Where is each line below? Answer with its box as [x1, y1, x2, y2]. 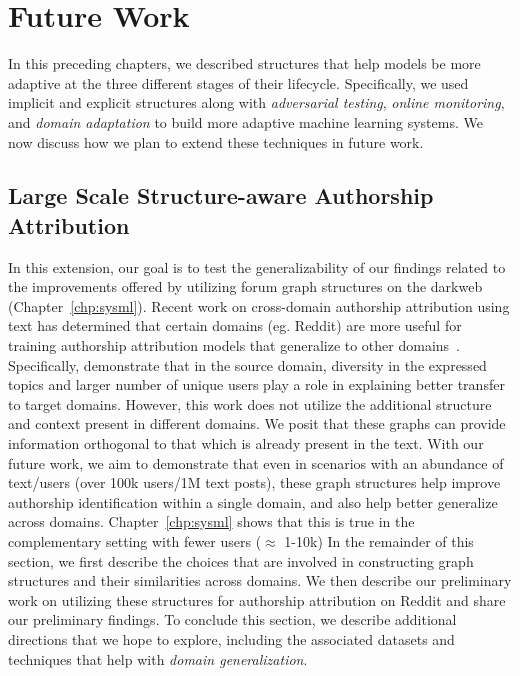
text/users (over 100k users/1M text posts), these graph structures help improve [8, 472, 501, 493]
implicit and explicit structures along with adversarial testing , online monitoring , [8, 92, 505, 113]
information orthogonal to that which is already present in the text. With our [8, 433, 484, 454]
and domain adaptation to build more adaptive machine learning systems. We [8, 111, 483, 132]
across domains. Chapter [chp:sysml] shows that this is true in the [8, 511, 415, 532]
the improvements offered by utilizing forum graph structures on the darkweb [8, 276, 483, 297]
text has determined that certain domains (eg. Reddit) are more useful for [8, 315, 462, 336]
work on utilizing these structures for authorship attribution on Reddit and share [8, 589, 506, 610]
